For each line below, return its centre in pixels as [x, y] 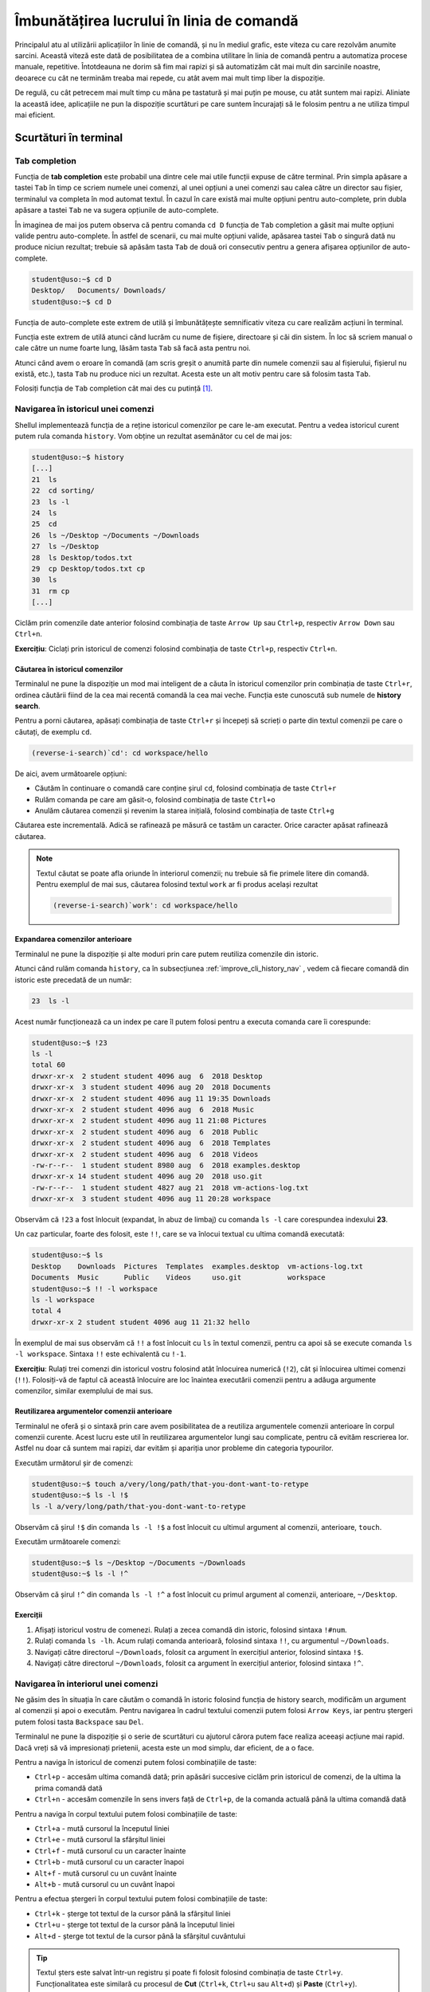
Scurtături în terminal [69, 137]
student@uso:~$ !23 [69, 1043]
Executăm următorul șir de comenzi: [74, 1463]
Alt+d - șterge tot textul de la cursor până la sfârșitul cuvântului [140, 1935]
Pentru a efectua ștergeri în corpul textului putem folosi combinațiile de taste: [141, 1899]
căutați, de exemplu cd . [53, 731]
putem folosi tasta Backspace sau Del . [79, 1722]
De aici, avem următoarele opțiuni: [71, 774]
